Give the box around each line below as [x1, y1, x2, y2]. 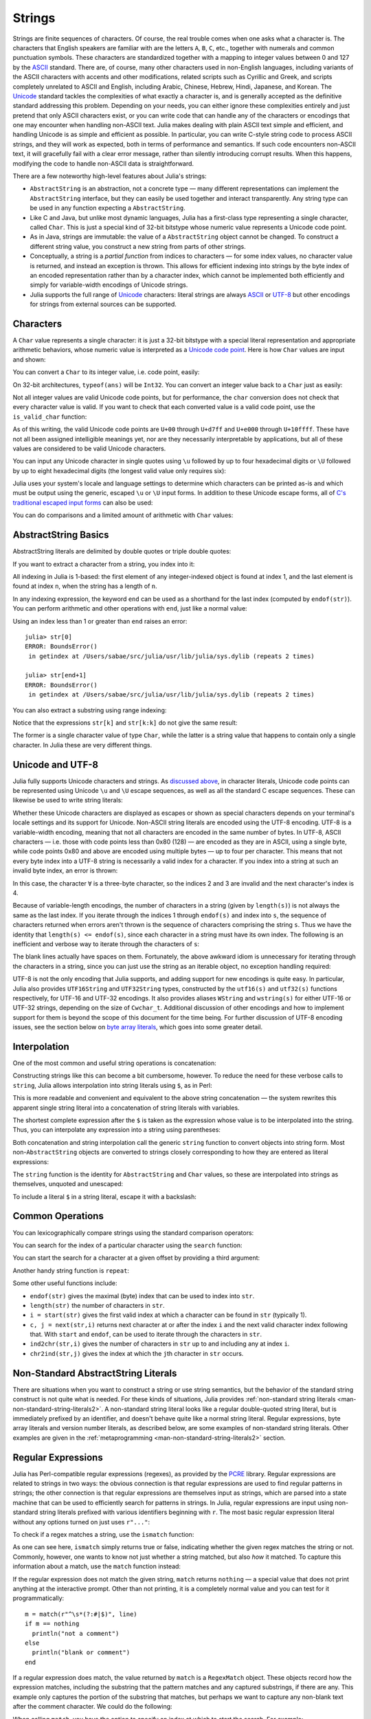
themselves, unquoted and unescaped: [12, 1180, 124, 1188]
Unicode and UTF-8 [12, 758, 99, 770]
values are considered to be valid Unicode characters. [12, 444, 166, 452]
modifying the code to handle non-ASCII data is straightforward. [12, 159, 194, 168]
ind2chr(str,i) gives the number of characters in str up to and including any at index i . [30, 1339, 290, 1348]
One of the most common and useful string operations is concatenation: [12, 1059, 216, 1067]
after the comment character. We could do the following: [12, 1702, 172, 1711]
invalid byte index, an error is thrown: [12, 866, 118, 875]
